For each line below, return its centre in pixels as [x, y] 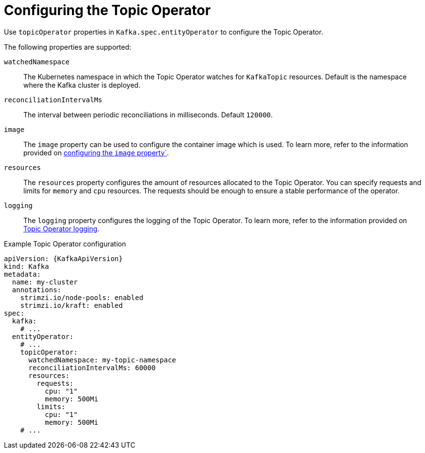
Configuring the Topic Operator [107, 10]
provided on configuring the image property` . [96, 152]
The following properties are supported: [68, 47]
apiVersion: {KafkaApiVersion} [63, 258]
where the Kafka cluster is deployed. [82, 85]
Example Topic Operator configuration [65, 244]
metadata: [22, 274]
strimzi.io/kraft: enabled [71, 305]
